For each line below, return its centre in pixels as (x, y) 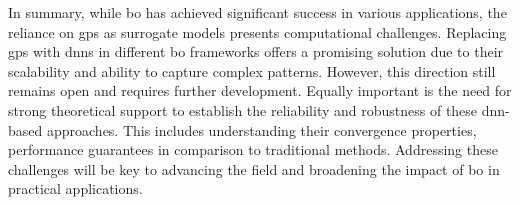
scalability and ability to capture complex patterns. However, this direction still (252, 70)
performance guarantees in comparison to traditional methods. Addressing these (253, 149)
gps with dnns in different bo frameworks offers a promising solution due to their (256, 51)
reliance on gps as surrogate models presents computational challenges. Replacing (257, 31)
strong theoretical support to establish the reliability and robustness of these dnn (257, 109)
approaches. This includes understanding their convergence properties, (261, 129)
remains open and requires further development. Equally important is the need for (260, 90)
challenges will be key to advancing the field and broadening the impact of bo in (254, 168)
